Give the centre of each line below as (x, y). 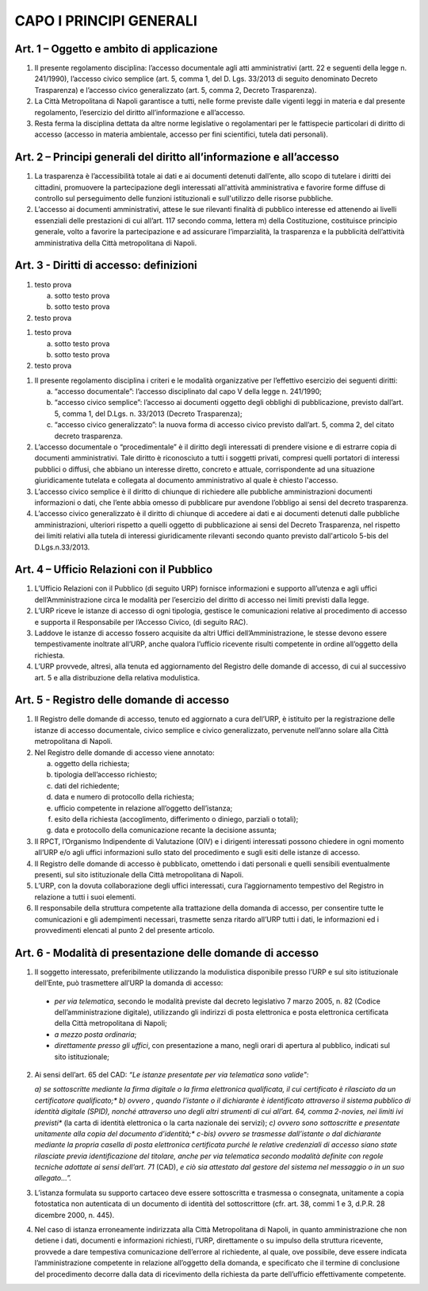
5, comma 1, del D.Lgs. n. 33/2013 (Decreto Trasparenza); (149, 414)
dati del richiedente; (87, 785)
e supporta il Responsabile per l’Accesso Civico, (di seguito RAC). (141, 622)
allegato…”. (53, 1178)
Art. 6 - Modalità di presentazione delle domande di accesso (167, 953)
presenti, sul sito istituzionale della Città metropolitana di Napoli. (139, 874)
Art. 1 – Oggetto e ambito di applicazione (116, 49)
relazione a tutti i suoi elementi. (85, 896)
